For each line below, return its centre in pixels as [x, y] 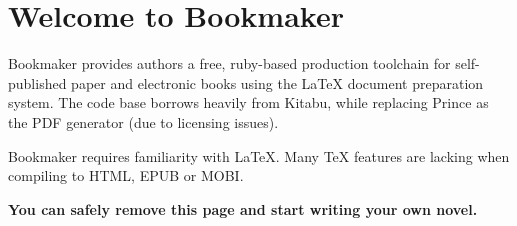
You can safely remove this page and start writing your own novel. [243, 208]
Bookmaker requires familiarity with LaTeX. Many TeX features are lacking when [259, 155]
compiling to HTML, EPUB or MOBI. [126, 175]
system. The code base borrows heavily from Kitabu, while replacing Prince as [248, 102]
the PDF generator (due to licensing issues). [143, 121]
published [37, 82]
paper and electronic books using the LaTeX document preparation [277, 82]
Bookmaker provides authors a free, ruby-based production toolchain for [229, 63]
